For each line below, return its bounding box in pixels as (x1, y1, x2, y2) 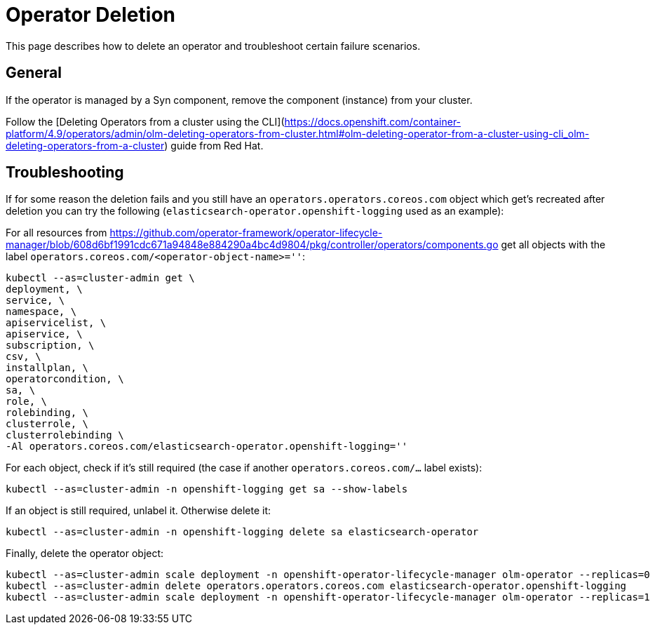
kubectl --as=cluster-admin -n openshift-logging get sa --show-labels (6, 483, 408, 495)
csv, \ (6, 351, 41, 363)
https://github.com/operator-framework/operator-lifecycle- (109, 227, 383, 239)
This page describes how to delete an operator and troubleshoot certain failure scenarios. (6, 39, 421, 52)
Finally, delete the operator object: (6, 547, 164, 560)
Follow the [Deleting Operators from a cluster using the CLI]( (6, 115, 285, 128)
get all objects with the (501, 239, 606, 251)
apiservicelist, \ (6, 317, 107, 329)
